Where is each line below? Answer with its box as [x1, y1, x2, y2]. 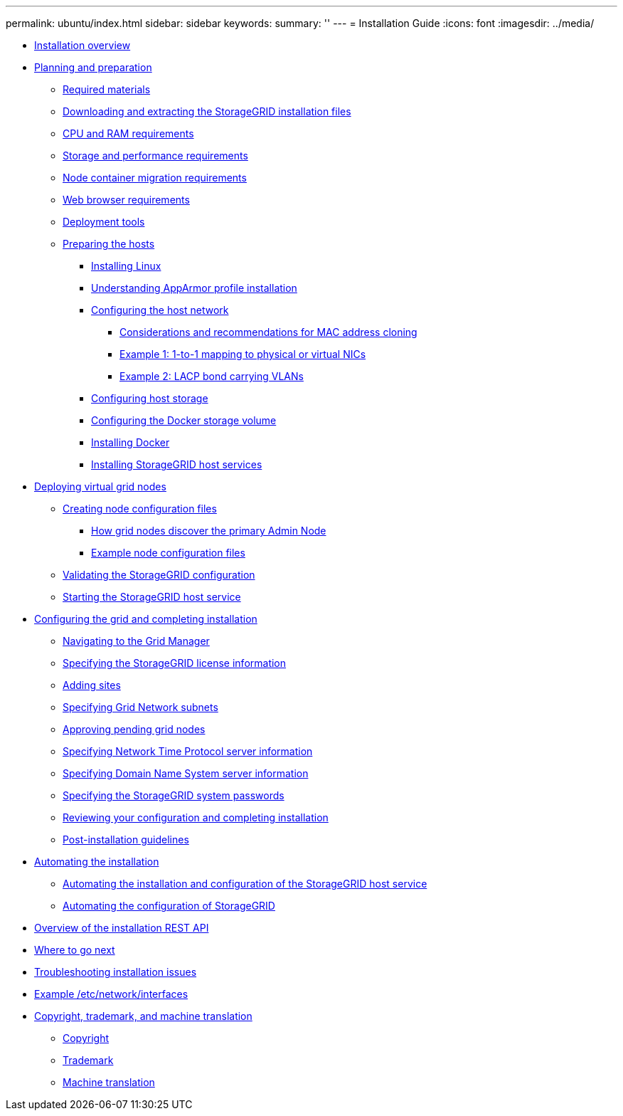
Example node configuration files [91, 547, 245, 559]
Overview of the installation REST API [34, 922, 209, 934]
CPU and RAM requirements [63, 127, 194, 139]
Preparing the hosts [63, 238, 155, 250]
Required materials [63, 83, 151, 95]
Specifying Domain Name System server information [63, 767, 309, 779]
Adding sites [63, 679, 121, 691]
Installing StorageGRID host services [91, 458, 262, 470]
